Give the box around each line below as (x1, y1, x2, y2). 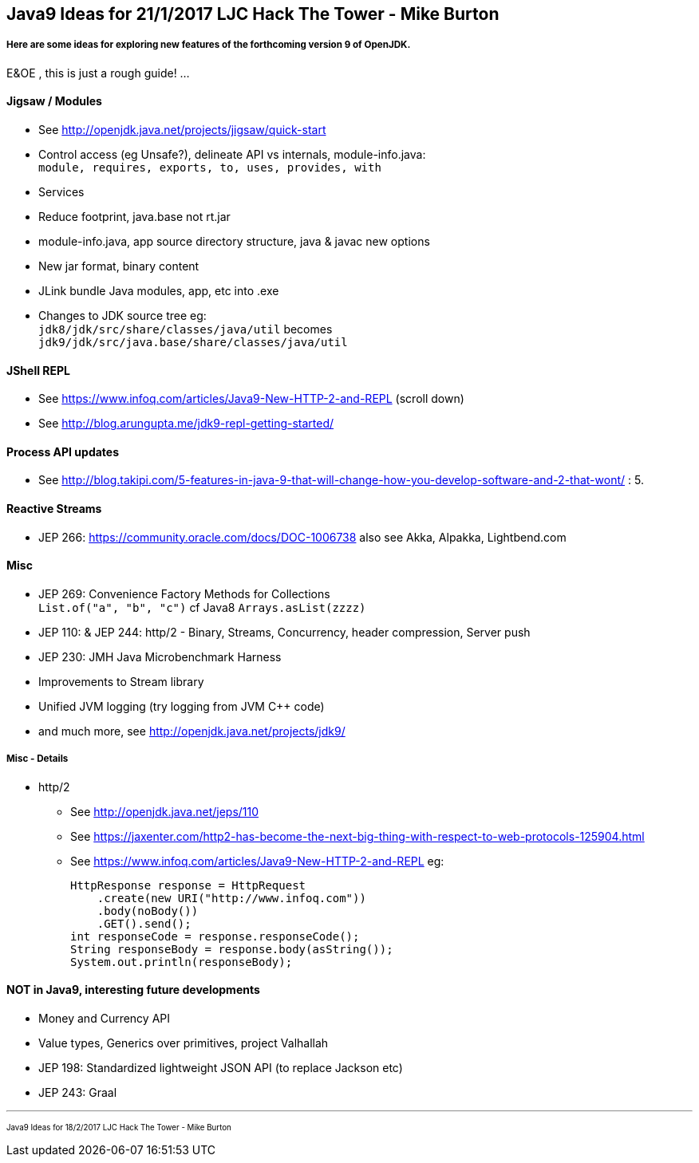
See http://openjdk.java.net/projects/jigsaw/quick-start (38, 123, 326, 136)
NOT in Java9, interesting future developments (6, 983, 260, 997)
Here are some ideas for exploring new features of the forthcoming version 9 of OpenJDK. (6, 39, 411, 51)
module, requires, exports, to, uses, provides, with (38, 161, 381, 174)
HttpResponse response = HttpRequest (70, 878, 306, 892)
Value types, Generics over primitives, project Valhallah (38, 1035, 329, 1050)
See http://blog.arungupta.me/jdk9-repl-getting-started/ (38, 416, 334, 431)
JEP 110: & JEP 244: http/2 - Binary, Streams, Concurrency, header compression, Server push (38, 625, 531, 639)
